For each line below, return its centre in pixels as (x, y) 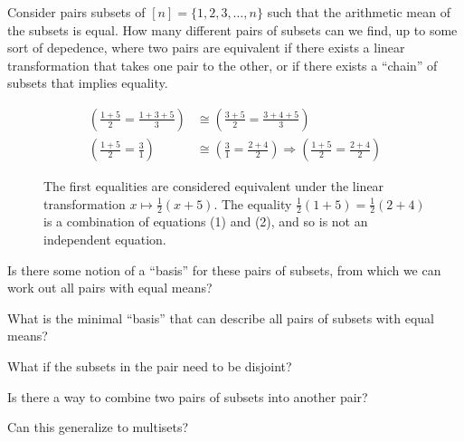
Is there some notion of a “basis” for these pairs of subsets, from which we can (224, 269)
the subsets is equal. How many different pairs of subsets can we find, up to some (232, 29)
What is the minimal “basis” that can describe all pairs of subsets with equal (221, 317)
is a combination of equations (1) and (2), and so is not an (206, 221)
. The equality (253, 203)
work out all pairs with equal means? (110, 288)
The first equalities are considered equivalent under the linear (214, 186)
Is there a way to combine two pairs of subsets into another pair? (188, 396)
